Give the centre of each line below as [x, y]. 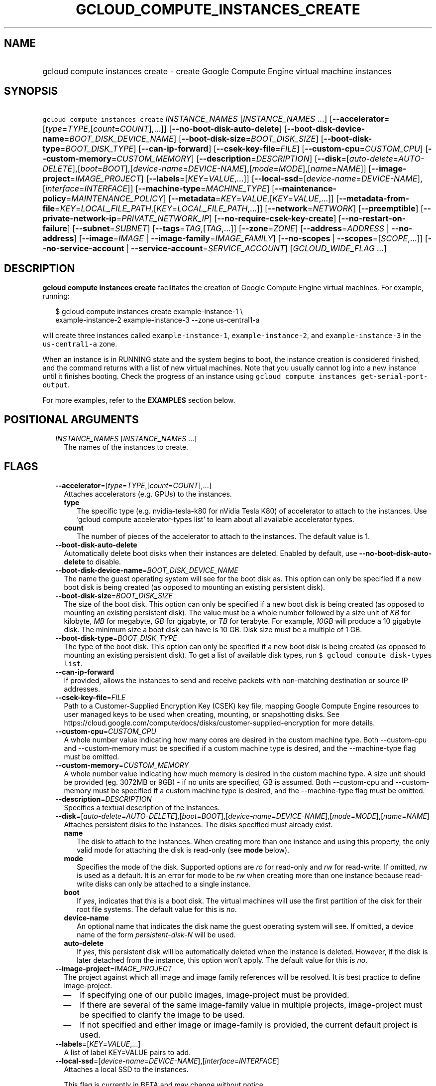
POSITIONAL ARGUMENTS [71, 419]
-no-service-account [83, 249]
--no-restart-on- [374, 219]
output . [56, 385]
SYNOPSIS [31, 91]
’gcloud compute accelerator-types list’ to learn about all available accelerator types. [216, 519]
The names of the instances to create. [126, 447]
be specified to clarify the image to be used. [162, 1014]
